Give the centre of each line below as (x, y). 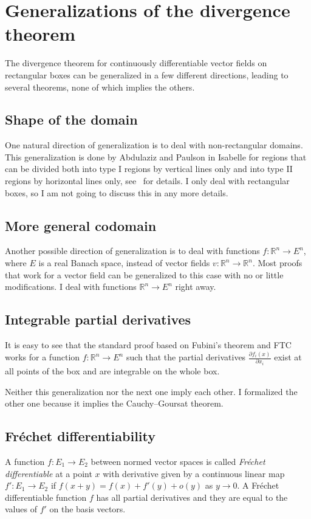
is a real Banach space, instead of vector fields (124, 263)
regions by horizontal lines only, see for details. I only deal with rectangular (147, 181)
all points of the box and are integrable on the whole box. (112, 370)
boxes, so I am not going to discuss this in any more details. (117, 192)
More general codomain (81, 225)
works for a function (43, 357)
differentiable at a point (49, 473)
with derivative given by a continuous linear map (194, 473)
